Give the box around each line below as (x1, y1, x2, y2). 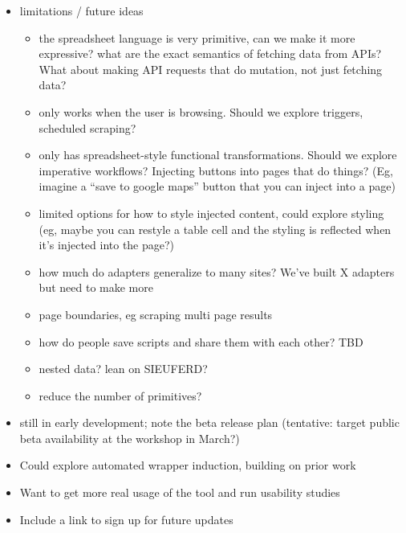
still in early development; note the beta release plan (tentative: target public (19, 414, 400, 431)
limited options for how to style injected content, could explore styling (39, 204, 384, 221)
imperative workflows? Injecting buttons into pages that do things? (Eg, (39, 162, 393, 178)
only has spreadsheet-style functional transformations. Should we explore (39, 146, 397, 163)
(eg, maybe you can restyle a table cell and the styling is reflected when (39, 220, 392, 237)
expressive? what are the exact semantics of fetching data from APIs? (39, 45, 382, 62)
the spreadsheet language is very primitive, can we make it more (39, 29, 355, 46)
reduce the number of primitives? (39, 387, 202, 404)
